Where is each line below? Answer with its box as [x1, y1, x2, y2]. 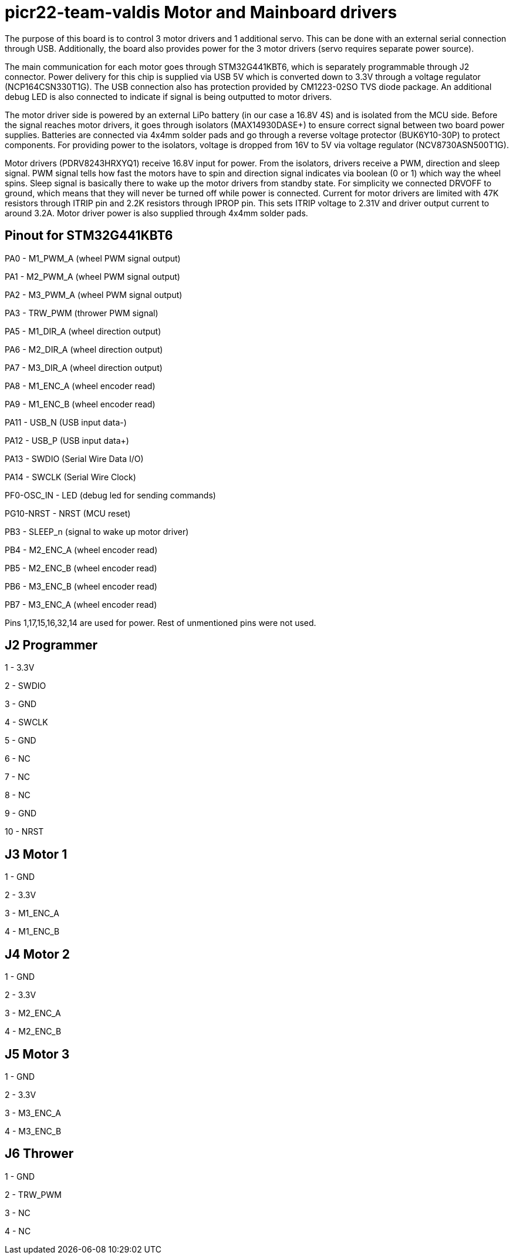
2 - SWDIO [5, 681, 46, 691]
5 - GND [5, 735, 36, 746]
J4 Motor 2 [5, 946, 70, 962]
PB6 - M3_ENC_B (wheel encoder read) [5, 581, 157, 591]
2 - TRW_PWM [5, 1189, 62, 1200]
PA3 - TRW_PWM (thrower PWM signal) [5, 307, 158, 318]
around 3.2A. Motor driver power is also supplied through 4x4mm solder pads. [5, 207, 308, 218]
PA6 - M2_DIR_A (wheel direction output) [5, 344, 163, 354]
